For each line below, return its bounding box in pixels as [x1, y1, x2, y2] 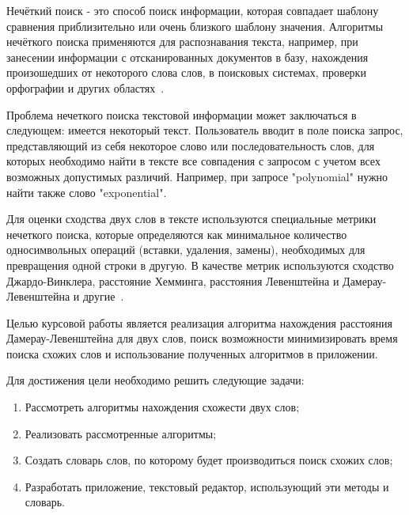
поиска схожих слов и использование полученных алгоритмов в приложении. [6, 345, 378, 362]
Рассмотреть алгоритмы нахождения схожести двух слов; [25, 399, 300, 415]
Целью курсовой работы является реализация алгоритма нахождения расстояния [6, 314, 392, 331]
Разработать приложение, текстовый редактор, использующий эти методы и [25, 478, 389, 494]
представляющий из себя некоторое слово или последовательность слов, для [6, 137, 375, 153]
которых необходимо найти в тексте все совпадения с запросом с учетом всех [6, 153, 381, 169]
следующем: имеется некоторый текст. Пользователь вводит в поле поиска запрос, [6, 122, 403, 138]
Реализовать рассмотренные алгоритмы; [25, 425, 217, 441]
